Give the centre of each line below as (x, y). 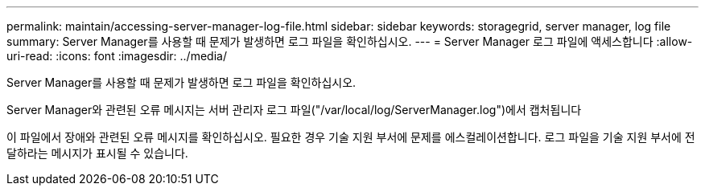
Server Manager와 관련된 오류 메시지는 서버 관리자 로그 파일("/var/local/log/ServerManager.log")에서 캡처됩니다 (294, 110)
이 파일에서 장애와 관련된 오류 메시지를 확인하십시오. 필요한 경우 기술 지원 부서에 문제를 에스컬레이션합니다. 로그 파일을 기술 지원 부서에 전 (351, 137)
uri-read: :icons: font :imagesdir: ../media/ (117, 56)
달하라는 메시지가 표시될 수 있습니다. (97, 153)
